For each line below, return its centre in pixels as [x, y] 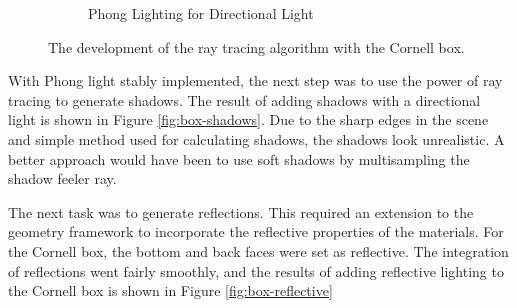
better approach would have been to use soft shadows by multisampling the [239, 158]
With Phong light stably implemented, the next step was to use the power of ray [255, 80]
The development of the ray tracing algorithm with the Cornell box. [256, 46]
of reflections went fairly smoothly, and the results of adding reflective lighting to [256, 270]
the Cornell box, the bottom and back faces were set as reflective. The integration [258, 250]
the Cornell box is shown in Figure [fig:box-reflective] [170, 290]
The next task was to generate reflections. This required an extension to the [241, 211]
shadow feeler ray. [62, 178]
